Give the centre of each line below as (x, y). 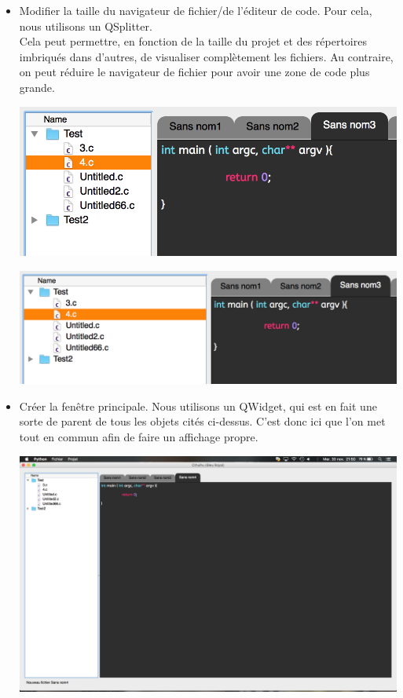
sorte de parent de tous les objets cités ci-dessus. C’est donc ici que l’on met (202, 421)
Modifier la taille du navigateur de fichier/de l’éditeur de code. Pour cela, (196, 10)
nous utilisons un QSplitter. (86, 26)
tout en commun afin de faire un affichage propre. (139, 437)
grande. (37, 87)
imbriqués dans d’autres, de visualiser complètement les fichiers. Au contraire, (206, 56)
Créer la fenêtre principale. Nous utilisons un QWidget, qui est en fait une (198, 406)
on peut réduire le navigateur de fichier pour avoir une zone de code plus (194, 72)
